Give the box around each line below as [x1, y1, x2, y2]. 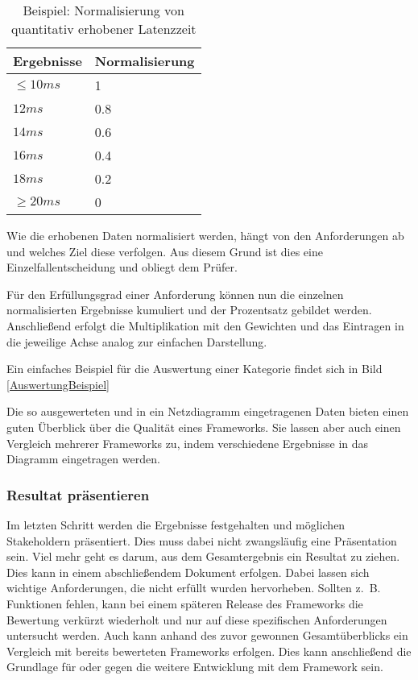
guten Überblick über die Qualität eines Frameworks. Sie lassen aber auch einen [6, 418, 401, 435]
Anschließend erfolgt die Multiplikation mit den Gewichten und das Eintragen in [6, 317, 404, 334]
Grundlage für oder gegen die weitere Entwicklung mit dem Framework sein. [6, 658, 383, 675]
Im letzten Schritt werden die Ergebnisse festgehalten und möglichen [6, 516, 346, 533]
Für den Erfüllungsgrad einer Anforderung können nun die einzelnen [6, 285, 344, 302]
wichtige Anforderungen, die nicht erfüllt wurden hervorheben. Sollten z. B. [6, 579, 381, 596]
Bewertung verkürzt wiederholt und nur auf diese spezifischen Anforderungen [6, 611, 387, 628]
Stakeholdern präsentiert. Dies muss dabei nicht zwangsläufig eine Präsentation [6, 532, 397, 549]
